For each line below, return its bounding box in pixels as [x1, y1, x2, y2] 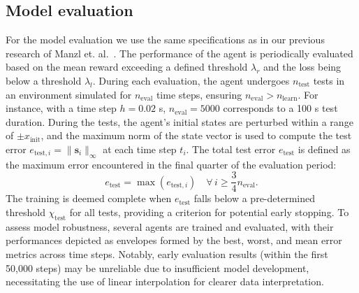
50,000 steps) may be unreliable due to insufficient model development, [6, 260, 309, 275]
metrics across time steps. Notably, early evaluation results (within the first [6, 246, 328, 261]
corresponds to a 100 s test [223, 101, 338, 115]
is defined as [298, 141, 351, 156]
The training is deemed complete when [6, 191, 172, 206]
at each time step [103, 141, 177, 156]
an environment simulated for [6, 87, 132, 101]
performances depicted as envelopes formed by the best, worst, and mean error [6, 233, 342, 248]
